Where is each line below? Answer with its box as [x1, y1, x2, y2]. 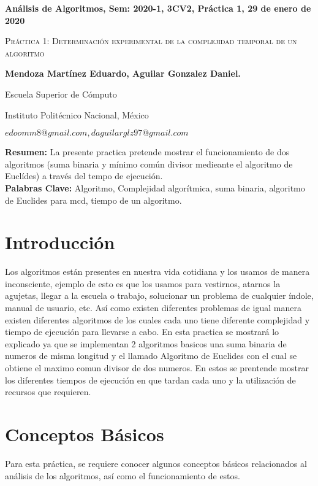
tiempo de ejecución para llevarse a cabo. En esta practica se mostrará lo [5, 325, 279, 338]
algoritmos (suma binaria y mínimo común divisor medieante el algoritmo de [5, 157, 293, 170]
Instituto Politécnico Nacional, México [5, 108, 149, 121]
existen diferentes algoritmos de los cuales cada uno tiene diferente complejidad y [5, 313, 310, 326]
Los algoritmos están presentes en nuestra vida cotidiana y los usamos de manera [5, 265, 310, 278]
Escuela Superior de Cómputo [5, 87, 117, 100]
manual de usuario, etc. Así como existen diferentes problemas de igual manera [5, 301, 301, 314]
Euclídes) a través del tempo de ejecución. [5, 169, 163, 182]
